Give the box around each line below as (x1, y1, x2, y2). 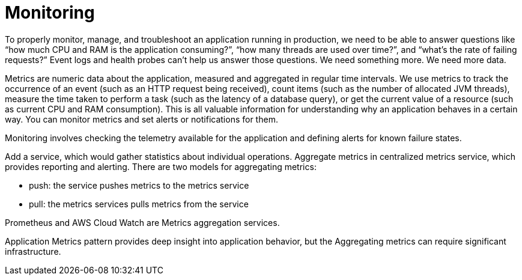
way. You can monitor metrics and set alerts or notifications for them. (5, 114, 278, 124)
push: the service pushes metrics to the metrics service (29, 180, 249, 190)
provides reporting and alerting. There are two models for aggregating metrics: (5, 161, 317, 172)
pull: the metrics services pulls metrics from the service (29, 198, 249, 209)
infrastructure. (5, 246, 61, 257)
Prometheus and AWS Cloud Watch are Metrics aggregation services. (5, 217, 280, 228)
